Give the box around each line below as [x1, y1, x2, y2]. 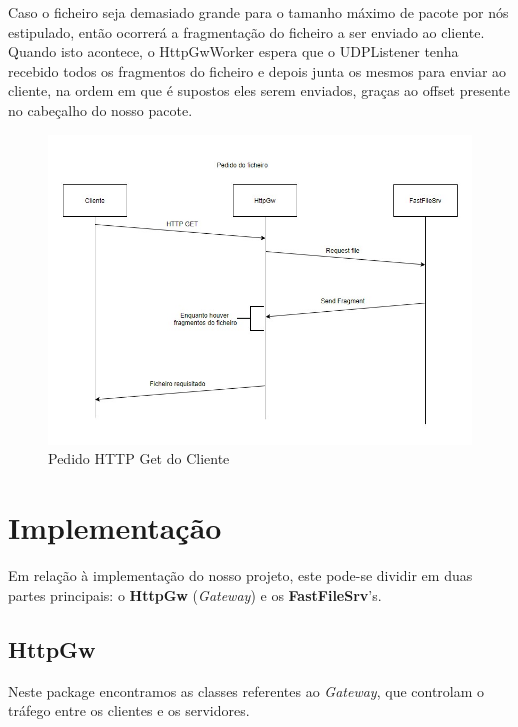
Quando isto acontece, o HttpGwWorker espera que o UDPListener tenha [8, 41, 459, 62]
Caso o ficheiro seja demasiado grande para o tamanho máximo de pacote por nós [8, 2, 509, 22]
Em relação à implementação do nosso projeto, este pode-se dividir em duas [8, 565, 473, 586]
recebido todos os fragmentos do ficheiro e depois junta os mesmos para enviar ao [8, 60, 507, 81]
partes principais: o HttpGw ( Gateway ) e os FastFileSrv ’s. [8, 584, 382, 605]
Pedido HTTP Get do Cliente [48, 448, 230, 469]
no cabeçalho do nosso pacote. [8, 99, 193, 120]
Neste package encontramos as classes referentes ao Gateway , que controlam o [8, 680, 485, 701]
